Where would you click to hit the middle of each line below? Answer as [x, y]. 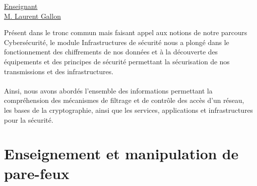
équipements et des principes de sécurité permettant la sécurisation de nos [117, 61]
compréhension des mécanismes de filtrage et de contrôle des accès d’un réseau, [124, 100]
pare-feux [37, 173]
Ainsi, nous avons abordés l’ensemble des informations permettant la [108, 90]
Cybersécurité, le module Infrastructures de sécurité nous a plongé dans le [117, 42]
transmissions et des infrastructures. [59, 71]
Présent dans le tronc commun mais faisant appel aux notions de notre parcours [126, 32]
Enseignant [21, 6]
